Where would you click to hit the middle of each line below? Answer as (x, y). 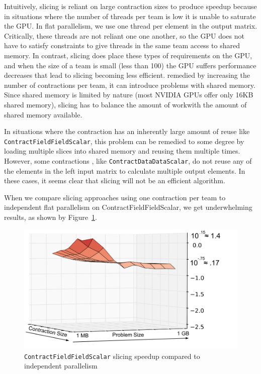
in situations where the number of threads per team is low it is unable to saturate (130, 16)
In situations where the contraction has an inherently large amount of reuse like (127, 131)
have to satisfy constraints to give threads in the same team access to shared (122, 45)
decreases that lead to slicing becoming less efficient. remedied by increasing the (127, 75)
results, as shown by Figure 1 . (51, 217)
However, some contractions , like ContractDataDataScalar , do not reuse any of (128, 160)
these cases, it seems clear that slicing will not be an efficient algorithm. (115, 180)
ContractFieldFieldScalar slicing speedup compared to (112, 356)
